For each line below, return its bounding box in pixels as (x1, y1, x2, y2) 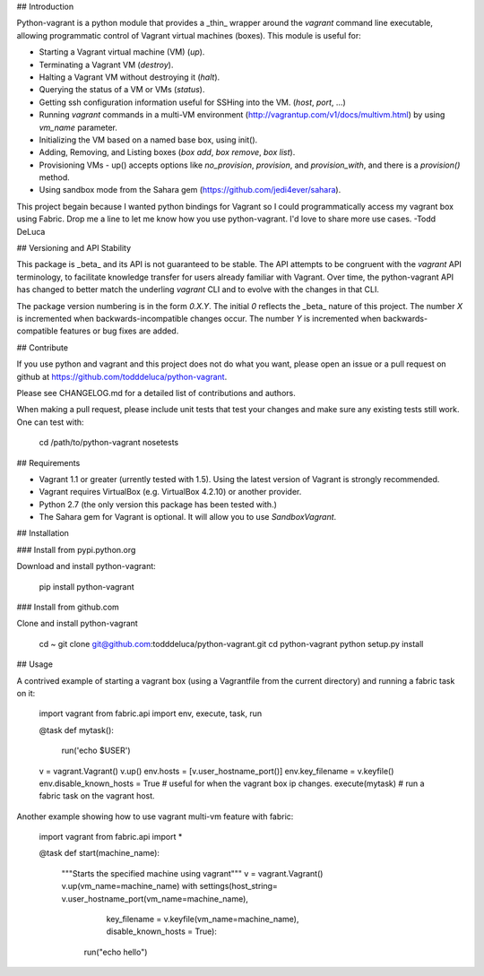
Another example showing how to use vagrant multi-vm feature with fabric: (16, 811, 294, 822)
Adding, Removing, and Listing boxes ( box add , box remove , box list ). (39, 147, 296, 158)
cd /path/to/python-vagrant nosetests (39, 437, 179, 448)
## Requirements (16, 457, 81, 468)
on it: (16, 687, 36, 698)
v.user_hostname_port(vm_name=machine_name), (61, 893, 248, 904)
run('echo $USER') (61, 745, 131, 756)
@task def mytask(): (39, 724, 114, 735)
